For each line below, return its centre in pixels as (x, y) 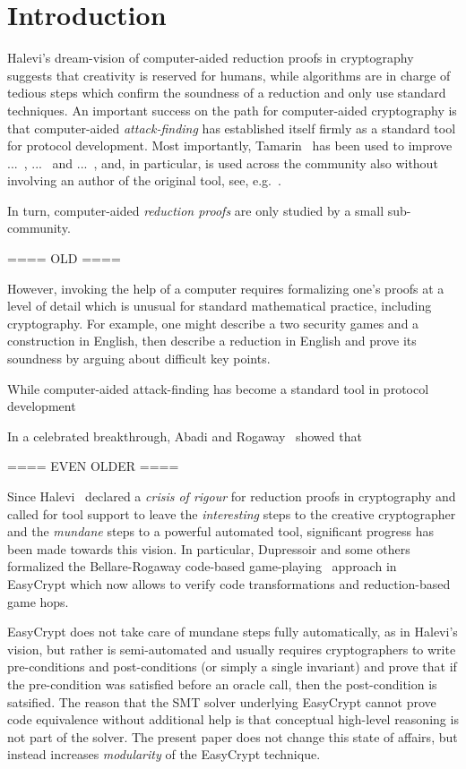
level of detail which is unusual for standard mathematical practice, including (220, 306)
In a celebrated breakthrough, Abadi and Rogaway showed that (185, 436)
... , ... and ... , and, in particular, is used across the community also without (223, 162)
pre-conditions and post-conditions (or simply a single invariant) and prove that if (232, 666)
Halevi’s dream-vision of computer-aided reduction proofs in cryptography (211, 58)
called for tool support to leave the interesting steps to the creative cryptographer (232, 513)
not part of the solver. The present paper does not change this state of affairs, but (233, 736)
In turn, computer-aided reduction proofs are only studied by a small (196, 210)
